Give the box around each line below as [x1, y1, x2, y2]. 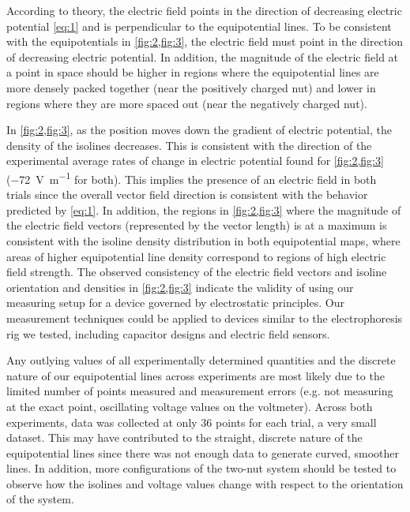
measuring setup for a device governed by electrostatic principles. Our [6, 294, 344, 311]
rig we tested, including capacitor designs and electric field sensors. [6, 325, 330, 342]
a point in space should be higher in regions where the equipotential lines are [6, 64, 379, 80]
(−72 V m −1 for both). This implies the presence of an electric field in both [6, 168, 377, 187]
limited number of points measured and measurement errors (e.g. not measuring [6, 383, 393, 399]
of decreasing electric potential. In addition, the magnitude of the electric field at [6, 48, 399, 65]
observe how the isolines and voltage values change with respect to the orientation [6, 475, 404, 491]
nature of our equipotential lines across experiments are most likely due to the [6, 367, 385, 383]
